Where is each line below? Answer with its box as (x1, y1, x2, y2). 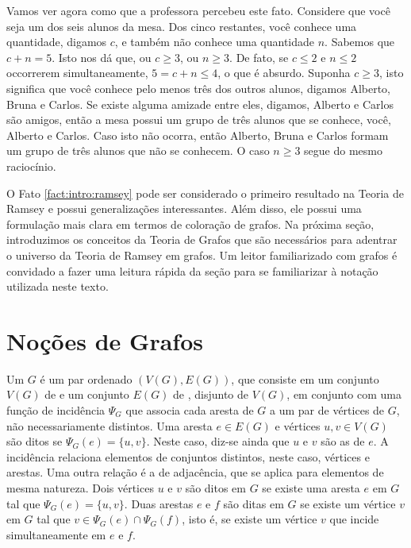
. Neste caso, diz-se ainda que (146, 433, 290, 450)
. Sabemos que (325, 33, 395, 50)
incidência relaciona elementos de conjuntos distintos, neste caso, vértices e (6, 448, 370, 465)
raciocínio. (6, 157, 56, 174)
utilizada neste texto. (6, 278, 109, 295)
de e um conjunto (44, 386, 129, 403)
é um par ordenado (40, 370, 133, 387)
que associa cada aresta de (125, 402, 254, 418)
